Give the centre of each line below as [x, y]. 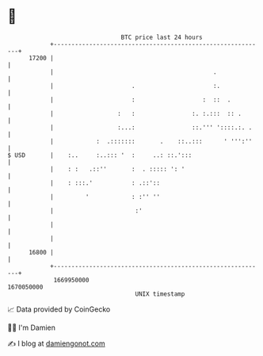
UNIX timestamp [160, 294]
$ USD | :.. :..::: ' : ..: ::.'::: [100, 155]
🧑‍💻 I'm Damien [32, 327]
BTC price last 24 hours [162, 37]
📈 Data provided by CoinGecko [59, 309]
